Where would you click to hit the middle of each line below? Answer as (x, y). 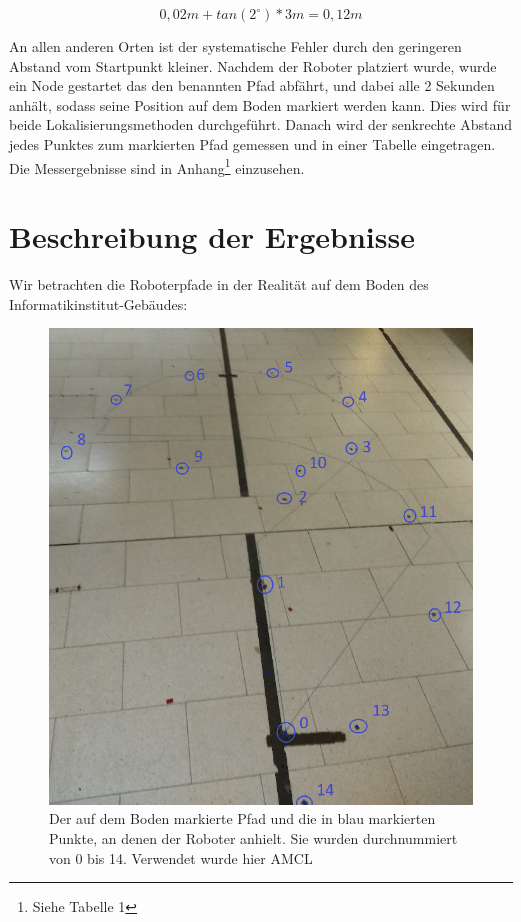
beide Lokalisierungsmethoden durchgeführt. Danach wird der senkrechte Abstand (261, 124)
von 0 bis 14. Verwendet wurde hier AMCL (181, 857)
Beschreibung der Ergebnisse (212, 236)
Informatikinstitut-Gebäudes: (98, 303)
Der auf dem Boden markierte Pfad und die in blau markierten (242, 818)
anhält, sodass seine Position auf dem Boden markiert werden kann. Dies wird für (260, 104)
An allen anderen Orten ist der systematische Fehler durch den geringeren (235, 46)
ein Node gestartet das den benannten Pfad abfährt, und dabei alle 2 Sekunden (252, 85)
